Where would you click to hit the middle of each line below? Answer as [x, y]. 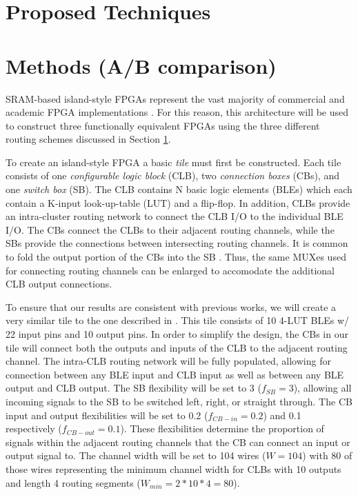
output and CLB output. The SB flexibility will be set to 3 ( [133, 388]
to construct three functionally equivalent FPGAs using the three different [163, 125]
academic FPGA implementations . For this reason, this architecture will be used [177, 112]
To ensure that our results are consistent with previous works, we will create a [171, 306]
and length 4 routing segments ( [73, 482]
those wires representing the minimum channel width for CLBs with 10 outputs [173, 468]
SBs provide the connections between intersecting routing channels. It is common [177, 243]
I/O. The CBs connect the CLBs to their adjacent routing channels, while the [170, 229]
